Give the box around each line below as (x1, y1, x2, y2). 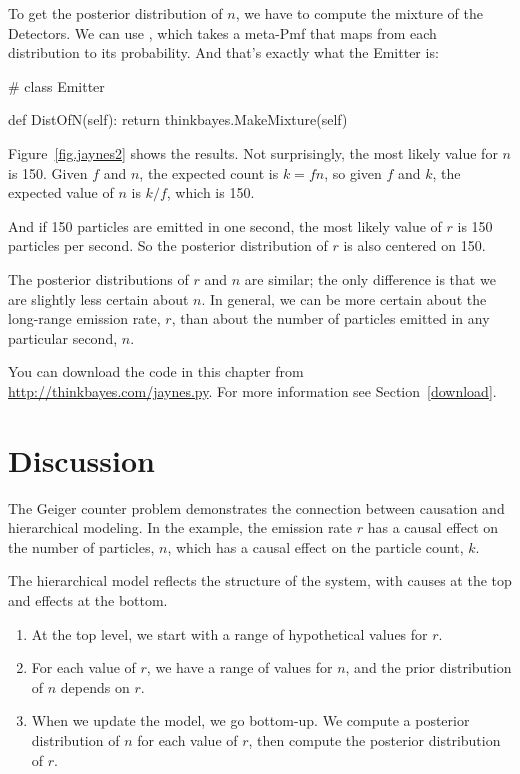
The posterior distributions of (8, 268, 189, 289)
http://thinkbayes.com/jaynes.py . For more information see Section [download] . (8, 380, 497, 401)
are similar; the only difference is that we (244, 268, 496, 289)
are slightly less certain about (8, 288, 189, 309)
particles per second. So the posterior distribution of (8, 235, 328, 256)
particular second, (8, 327, 118, 348)
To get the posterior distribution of (8, 3, 223, 23)
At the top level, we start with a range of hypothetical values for (31, 623, 428, 644)
